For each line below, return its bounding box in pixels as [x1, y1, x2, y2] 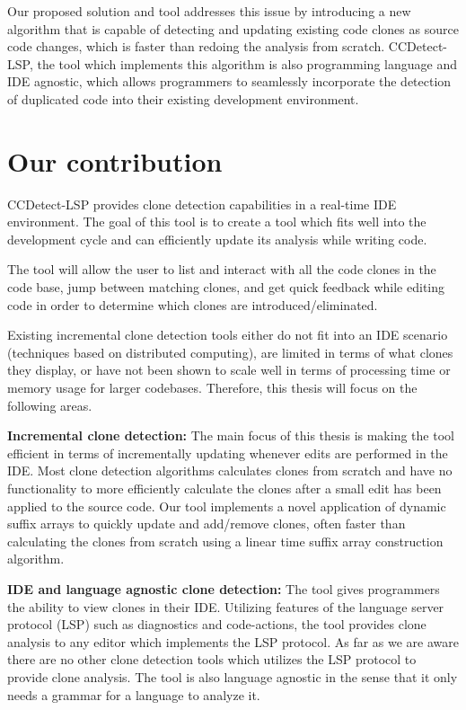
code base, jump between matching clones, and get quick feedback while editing [7, 278, 445, 297]
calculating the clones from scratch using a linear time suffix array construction [7, 531, 444, 550]
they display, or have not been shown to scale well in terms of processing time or [7, 360, 451, 379]
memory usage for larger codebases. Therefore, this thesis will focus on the [7, 378, 418, 397]
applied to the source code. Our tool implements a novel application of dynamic [7, 496, 446, 515]
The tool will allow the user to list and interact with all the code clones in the [7, 260, 436, 279]
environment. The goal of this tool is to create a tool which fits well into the [7, 212, 426, 231]
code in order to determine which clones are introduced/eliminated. [7, 295, 378, 314]
